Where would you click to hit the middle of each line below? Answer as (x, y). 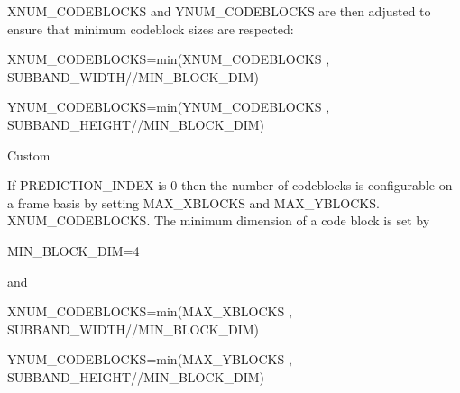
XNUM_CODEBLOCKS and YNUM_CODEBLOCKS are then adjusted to (219, 11)
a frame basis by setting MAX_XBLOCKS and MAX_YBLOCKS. (193, 202)
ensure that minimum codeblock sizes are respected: (151, 28)
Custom (29, 155)
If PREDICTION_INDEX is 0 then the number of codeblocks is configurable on (230, 185)
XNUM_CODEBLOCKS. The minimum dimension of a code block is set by (219, 220)
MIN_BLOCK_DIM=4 (74, 250)
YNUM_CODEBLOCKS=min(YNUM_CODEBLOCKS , (169, 107)
